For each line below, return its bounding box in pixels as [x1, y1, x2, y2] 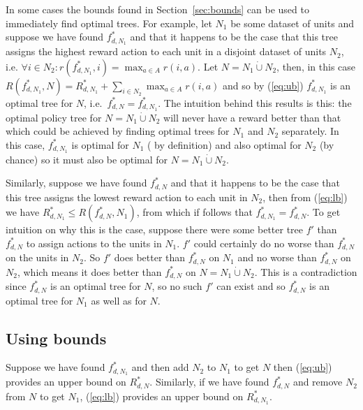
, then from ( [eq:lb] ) [262, 189, 348, 204]
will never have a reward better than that [163, 110, 341, 124]
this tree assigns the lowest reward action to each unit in [6, 189, 248, 204]
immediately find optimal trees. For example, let [6, 15, 212, 30]
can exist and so [216, 279, 286, 293]
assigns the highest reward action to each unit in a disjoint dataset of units [6, 44, 327, 59]
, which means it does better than [17, 264, 162, 279]
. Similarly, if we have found [149, 374, 269, 389]
